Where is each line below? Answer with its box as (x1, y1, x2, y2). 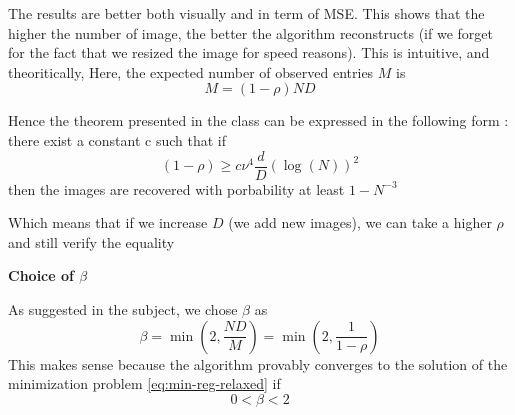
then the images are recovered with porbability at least (8, 178, 345, 199)
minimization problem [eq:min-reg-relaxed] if (8, 373, 281, 394)
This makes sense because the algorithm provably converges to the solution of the (8, 353, 508, 374)
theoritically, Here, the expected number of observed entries (8, 61, 374, 82)
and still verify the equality (8, 231, 175, 252)
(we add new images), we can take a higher (228, 212, 492, 233)
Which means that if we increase (8, 212, 208, 233)
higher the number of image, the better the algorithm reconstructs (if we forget (8, 22, 493, 43)
